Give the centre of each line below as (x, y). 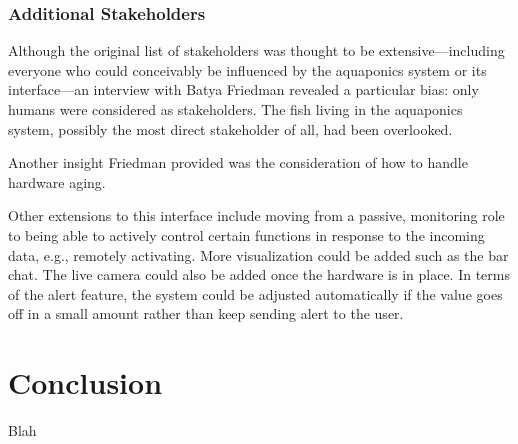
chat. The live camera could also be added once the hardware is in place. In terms (259, 274)
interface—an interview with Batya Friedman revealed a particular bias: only (243, 89)
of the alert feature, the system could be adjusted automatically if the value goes (255, 293)
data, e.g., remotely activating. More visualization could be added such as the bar (258, 254)
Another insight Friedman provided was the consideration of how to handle (238, 162)
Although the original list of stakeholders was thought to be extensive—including (256, 50)
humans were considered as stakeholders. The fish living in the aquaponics (235, 109)
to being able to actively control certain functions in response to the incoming (246, 234)
